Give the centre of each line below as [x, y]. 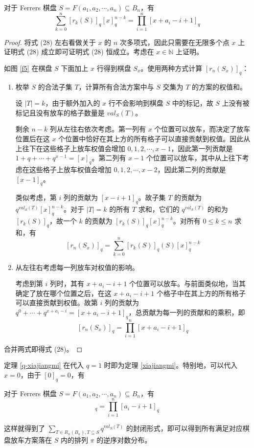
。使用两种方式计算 [172, 68]
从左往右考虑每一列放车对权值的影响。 [77, 267]
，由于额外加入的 [73, 103]
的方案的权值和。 [219, 86]
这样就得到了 [24, 428]
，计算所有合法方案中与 [116, 86]
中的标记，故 [193, 103]
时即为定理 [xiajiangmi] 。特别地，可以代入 [171, 365]
